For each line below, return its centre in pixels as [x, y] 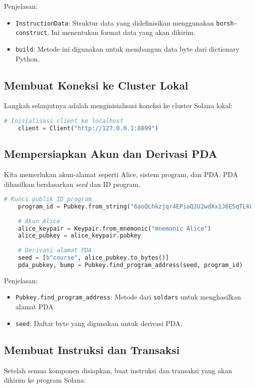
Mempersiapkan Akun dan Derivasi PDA [111, 154]
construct [31, 33]
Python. [27, 58]
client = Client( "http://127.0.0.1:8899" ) [88, 128]
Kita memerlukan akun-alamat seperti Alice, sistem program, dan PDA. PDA [121, 174]
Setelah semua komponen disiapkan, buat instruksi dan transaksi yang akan [118, 370]
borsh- [227, 23]
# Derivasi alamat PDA [55, 251]
